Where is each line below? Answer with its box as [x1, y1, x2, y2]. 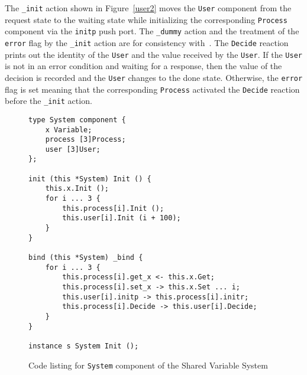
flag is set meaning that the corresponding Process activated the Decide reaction [5, 83, 300, 95]
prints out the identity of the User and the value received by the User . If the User [5, 48, 302, 60]
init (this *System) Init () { [28, 174, 151, 183]
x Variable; [45, 125, 92, 134]
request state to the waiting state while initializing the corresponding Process [5, 13, 287, 25]
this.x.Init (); [45, 184, 109, 193]
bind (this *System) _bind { [28, 253, 143, 262]
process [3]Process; [45, 135, 126, 144]
